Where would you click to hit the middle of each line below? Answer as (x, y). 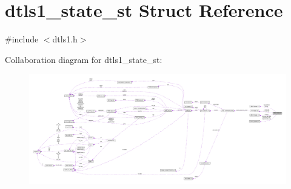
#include (22, 39)
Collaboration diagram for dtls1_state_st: (84, 59)
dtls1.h (65, 39)
